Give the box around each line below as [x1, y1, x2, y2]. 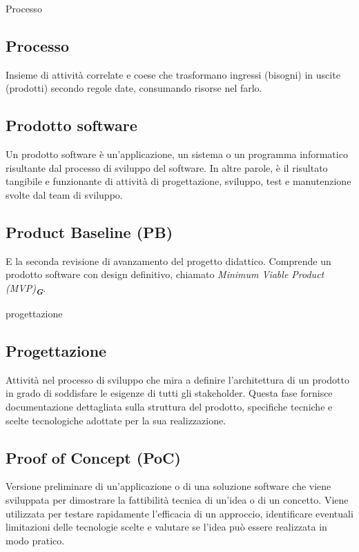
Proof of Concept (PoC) [6, 446, 181, 468]
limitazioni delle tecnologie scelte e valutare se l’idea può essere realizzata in [6, 520, 327, 534]
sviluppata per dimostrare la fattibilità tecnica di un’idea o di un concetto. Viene [6, 493, 349, 507]
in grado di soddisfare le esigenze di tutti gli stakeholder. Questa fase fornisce [6, 386, 333, 400]
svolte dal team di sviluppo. [6, 187, 123, 201]
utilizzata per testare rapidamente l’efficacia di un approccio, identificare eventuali [6, 506, 353, 520]
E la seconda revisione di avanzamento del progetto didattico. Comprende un [6, 253, 331, 268]
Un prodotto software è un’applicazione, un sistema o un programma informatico [6, 147, 348, 161]
